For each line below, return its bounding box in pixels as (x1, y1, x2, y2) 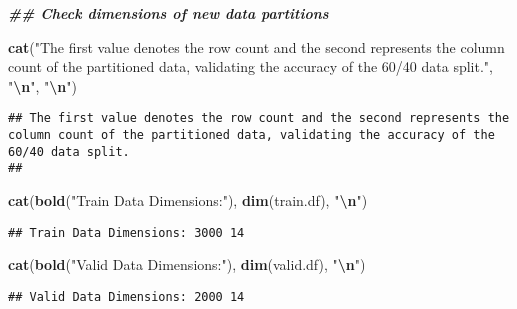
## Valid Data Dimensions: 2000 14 (8, 289, 245, 304)
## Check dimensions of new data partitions (8, 3, 329, 23)
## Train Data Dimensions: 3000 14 (8, 225, 245, 240)
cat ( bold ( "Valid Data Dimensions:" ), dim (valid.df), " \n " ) (8, 254, 366, 275)
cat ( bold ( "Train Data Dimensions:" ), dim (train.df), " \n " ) (8, 190, 368, 210)
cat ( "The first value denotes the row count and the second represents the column (8, 36, 505, 57)
